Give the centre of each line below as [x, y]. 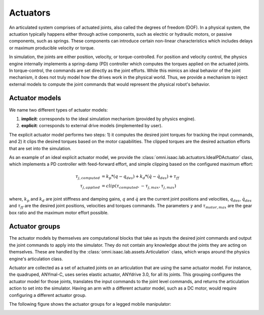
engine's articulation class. [36, 259]
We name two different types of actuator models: [58, 110]
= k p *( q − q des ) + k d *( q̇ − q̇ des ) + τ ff [140, 177]
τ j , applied [90, 187]
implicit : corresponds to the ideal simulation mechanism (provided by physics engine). [108, 119]
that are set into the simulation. [40, 148]
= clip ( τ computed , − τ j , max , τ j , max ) [139, 187]
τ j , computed [88, 177]
